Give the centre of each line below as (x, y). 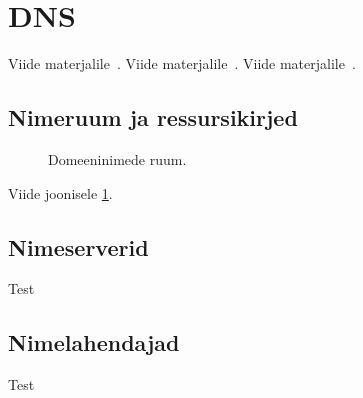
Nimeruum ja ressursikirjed (153, 117)
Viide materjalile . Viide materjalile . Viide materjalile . (182, 63)
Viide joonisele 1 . (60, 192)
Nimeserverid (78, 246)
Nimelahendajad (94, 342)
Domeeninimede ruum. (117, 158)
